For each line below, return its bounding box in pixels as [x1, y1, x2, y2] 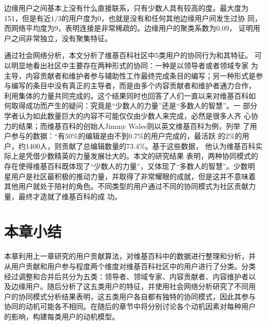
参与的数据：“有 [11, 130, 65, 141]
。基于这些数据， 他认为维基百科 [145, 140, 256, 151]
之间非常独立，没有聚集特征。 [11, 32, 112, 43]
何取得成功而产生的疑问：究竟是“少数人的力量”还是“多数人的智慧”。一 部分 [4, 100, 258, 111]
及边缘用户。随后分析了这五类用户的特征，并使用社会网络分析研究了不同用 [4, 281, 256, 292]
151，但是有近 [4, 12, 51, 23]
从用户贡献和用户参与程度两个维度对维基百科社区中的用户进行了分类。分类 [4, 261, 256, 271]
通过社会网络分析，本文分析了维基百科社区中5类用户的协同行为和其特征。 [4, 50, 252, 61]
